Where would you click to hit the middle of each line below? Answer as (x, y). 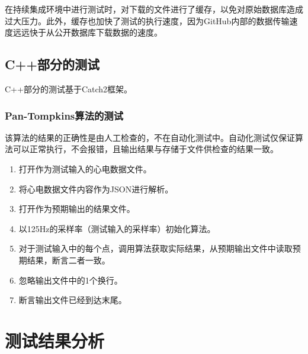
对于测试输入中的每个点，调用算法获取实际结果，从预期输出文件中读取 (155, 248)
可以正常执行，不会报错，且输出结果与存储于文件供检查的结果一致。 (145, 149)
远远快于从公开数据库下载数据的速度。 (87, 32)
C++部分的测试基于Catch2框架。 (69, 89)
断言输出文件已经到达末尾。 (73, 300)
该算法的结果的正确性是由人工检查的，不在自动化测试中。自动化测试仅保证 (150, 137)
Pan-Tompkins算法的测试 (64, 115)
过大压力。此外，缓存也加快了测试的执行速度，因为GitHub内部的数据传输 (147, 20)
